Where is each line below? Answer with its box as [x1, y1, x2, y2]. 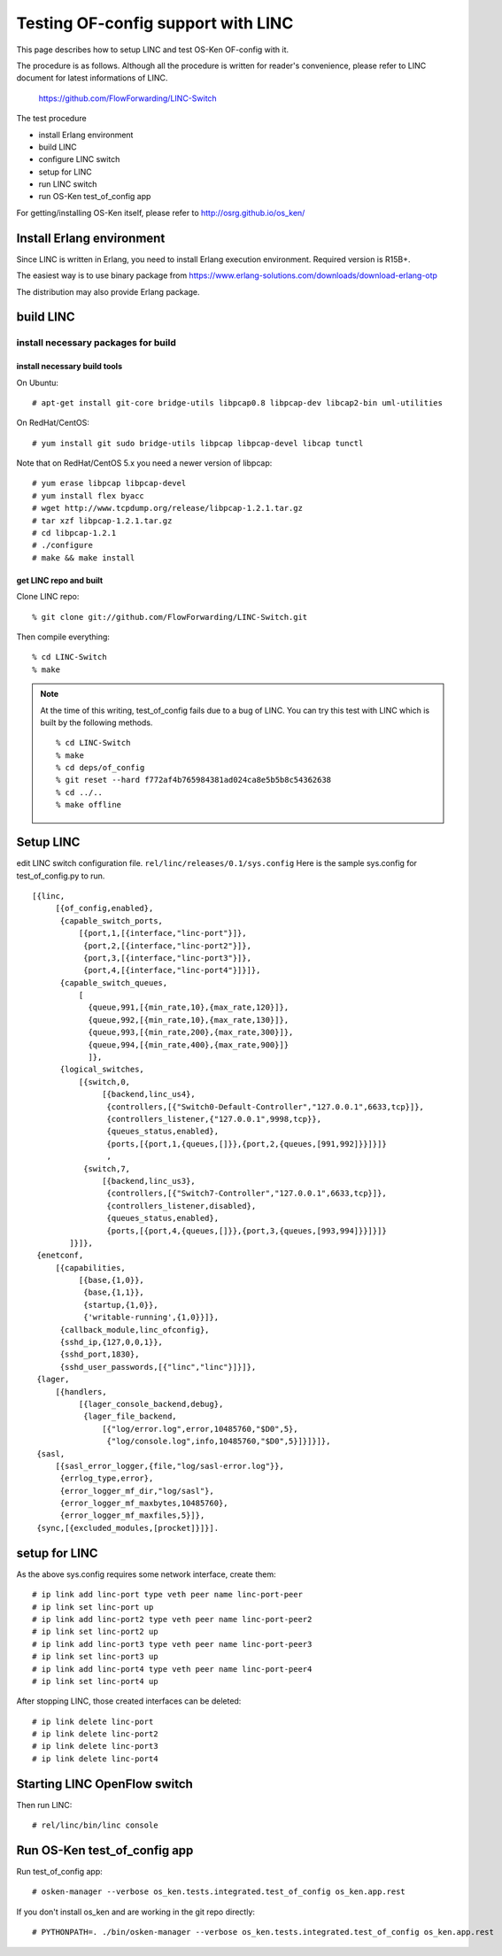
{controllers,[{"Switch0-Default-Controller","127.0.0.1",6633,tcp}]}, [106, 1102, 425, 1111]
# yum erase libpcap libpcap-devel [32, 478, 187, 489]
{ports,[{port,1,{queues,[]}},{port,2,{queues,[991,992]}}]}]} [106, 1139, 387, 1148]
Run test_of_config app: [16, 1867, 104, 1877]
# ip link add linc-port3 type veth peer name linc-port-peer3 [32, 1639, 313, 1649]
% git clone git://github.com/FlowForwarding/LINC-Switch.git [32, 612, 308, 622]
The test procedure [16, 113, 88, 124]
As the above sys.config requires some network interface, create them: [16, 1568, 276, 1580]
